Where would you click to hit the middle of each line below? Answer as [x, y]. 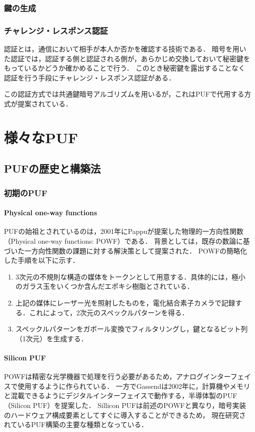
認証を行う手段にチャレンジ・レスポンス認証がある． [90, 77]
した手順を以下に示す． [42, 260]
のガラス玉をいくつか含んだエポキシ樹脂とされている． [105, 286]
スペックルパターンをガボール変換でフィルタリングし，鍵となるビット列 [131, 329]
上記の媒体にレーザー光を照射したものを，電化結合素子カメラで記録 [125, 302]
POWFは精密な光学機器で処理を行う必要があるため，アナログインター [117, 376]
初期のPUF [26, 192]
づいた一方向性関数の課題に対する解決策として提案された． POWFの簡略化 [126, 250]
